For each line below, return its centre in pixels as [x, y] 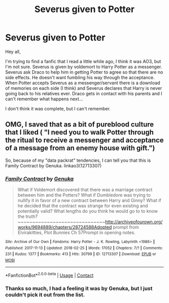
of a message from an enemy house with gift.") [80, 148]
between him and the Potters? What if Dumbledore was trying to [84, 195]
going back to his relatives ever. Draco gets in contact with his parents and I [84, 93]
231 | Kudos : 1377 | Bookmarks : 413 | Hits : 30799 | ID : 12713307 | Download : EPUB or [81, 254]
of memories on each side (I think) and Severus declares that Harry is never [84, 88]
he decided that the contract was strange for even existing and [83, 206]
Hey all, [13, 51]
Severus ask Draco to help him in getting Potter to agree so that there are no [84, 72]
